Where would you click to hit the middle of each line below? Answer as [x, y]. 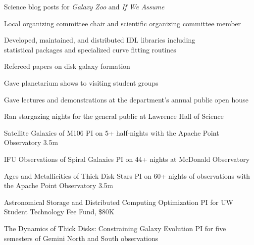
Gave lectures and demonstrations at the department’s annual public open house [126, 99]
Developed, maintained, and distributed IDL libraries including [100, 40]
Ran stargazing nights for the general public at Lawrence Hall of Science [114, 116]
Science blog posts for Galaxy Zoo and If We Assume [84, 6]
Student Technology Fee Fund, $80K [59, 212]
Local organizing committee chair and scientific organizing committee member [123, 23]
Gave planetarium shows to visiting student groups [81, 82]
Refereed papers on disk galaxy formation [67, 66]
